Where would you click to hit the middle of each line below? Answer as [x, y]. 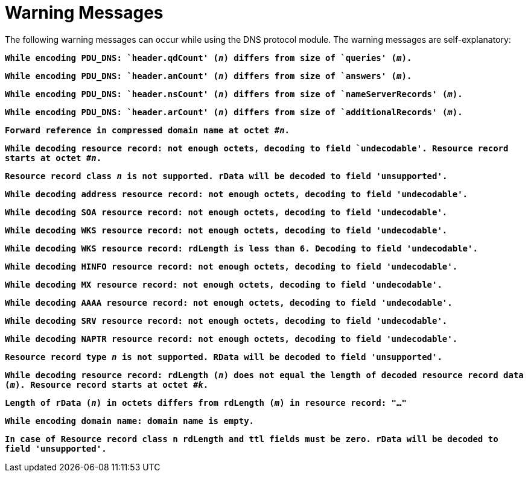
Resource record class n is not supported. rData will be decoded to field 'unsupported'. [226, 176]
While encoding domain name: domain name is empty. [130, 421]
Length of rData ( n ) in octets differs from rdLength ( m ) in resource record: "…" [206, 403]
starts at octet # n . [53, 158]
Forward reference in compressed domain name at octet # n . [148, 130]
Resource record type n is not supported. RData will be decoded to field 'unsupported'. [224, 357]
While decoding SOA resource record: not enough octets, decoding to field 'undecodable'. [226, 212]
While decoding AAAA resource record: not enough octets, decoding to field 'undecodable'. [229, 302]
